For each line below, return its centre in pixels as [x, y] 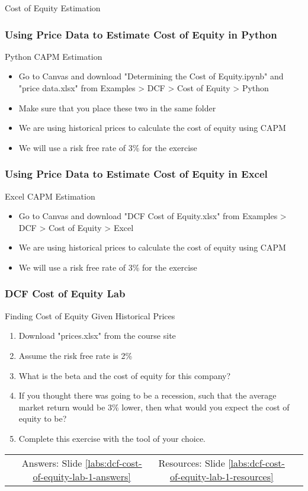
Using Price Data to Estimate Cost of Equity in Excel [136, 174]
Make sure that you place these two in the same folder [117, 107]
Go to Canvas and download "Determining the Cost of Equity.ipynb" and [151, 76]
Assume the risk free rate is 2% [76, 355]
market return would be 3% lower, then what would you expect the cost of [154, 407]
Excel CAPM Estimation [50, 196]
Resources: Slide [192, 463]
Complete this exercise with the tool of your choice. [112, 438]
